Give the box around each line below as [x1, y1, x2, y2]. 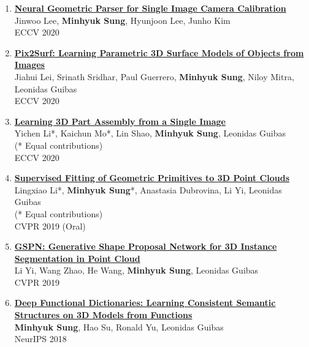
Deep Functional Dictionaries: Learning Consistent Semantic [14, 296, 276, 309]
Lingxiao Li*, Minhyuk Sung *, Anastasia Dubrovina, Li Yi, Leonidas [14, 183, 282, 196]
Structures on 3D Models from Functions [14, 308, 193, 321]
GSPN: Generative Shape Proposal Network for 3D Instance [14, 240, 277, 253]
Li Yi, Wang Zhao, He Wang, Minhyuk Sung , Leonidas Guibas [14, 264, 259, 277]
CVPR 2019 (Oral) [14, 219, 86, 232]
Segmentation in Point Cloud [14, 252, 140, 264]
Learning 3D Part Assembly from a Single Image [14, 114, 226, 127]
